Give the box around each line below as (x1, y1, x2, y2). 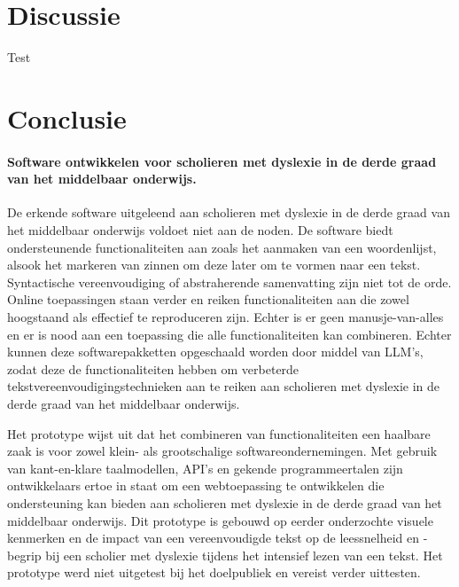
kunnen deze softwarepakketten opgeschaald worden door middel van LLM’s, (7, 342, 424, 361)
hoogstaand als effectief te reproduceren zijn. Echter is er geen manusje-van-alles (7, 308, 444, 326)
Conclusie (7, 99, 127, 136)
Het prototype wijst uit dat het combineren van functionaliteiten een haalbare (7, 424, 431, 442)
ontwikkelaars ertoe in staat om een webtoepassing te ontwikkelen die (7, 476, 385, 495)
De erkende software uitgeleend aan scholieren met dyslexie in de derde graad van (7, 203, 450, 222)
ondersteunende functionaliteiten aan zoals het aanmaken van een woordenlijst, (7, 238, 437, 256)
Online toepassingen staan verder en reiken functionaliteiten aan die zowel (7, 290, 409, 309)
